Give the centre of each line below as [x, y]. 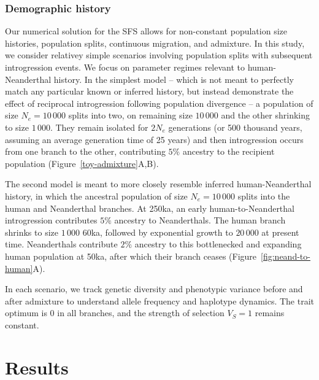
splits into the [264, 196]
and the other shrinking [265, 115]
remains [270, 313]
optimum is [26, 313]
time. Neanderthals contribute [61, 244]
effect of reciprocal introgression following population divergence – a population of [159, 103]
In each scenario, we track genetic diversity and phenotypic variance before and [154, 289]
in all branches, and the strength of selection [141, 313]
